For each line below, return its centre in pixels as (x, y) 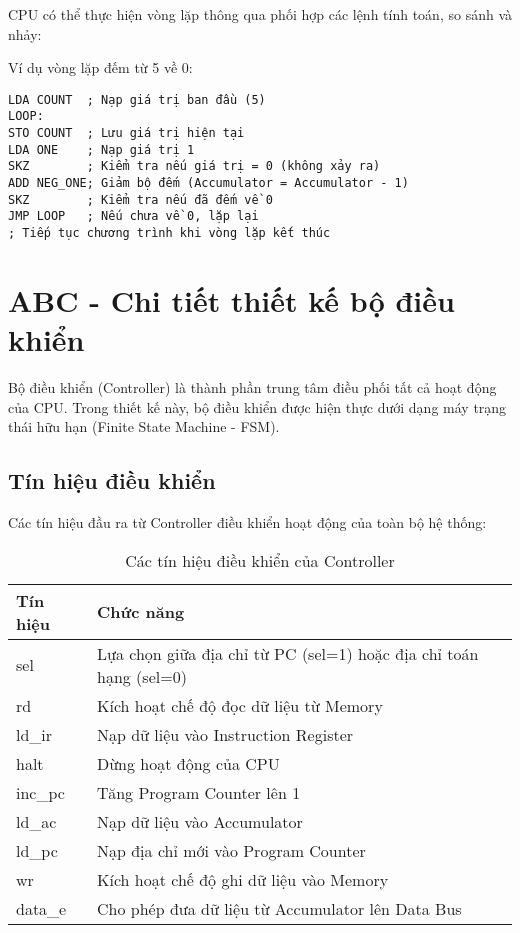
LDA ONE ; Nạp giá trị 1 (101, 149)
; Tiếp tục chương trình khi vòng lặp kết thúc (169, 233)
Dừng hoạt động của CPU (188, 763)
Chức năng (141, 612)
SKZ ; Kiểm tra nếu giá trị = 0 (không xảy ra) (194, 166)
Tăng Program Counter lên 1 (199, 792)
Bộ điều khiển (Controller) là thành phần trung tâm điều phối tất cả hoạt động (252, 387)
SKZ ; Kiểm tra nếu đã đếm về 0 (140, 199)
